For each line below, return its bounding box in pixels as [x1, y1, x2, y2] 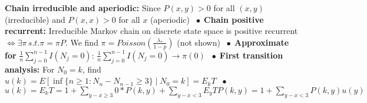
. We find [65, 36, 98, 48]
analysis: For [5, 63, 55, 75]
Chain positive [204, 13, 264, 25]
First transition [219, 49, 283, 61]
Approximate [234, 36, 289, 48]
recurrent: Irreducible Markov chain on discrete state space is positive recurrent [5, 25, 298, 37]
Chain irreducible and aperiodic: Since [5, 2, 161, 13]
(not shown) [177, 36, 220, 48]
